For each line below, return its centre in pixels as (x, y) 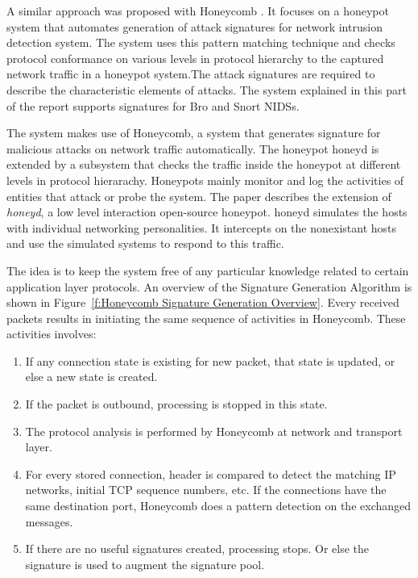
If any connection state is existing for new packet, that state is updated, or (210, 360)
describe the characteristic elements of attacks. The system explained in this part (207, 89)
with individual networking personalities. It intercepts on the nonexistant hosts (202, 227)
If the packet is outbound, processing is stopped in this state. (176, 404)
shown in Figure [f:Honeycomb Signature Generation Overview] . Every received (203, 302)
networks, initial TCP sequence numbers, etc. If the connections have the (206, 490)
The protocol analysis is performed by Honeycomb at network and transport (214, 431)
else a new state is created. (91, 377)
